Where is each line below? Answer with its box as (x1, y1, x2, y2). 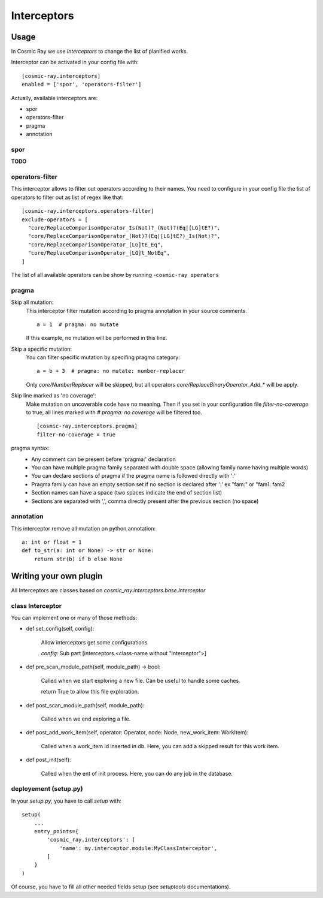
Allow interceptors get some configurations (41, 638, 148, 646)
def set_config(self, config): (26, 625, 95, 632)
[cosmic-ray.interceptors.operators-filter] (22, 207, 155, 215)
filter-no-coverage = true (36, 431, 116, 438)
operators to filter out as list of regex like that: (11, 194, 124, 201)
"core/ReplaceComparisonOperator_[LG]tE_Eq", (28, 241, 164, 248)
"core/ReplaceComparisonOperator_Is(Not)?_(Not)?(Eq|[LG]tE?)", (28, 225, 221, 231)
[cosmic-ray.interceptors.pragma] (36, 423, 138, 430)
